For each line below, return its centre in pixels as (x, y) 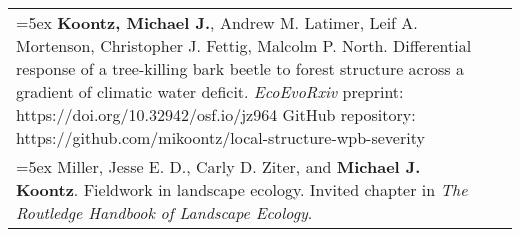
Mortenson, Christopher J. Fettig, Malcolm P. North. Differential (244, 45)
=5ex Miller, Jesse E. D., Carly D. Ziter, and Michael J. (218, 166)
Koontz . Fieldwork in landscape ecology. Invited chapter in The (242, 189)
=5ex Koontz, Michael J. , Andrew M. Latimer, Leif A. (217, 22)
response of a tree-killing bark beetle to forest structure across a (240, 68)
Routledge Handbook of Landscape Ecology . (164, 212)
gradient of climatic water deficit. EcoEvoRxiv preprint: (210, 91)
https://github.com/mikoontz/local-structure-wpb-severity (220, 137)
